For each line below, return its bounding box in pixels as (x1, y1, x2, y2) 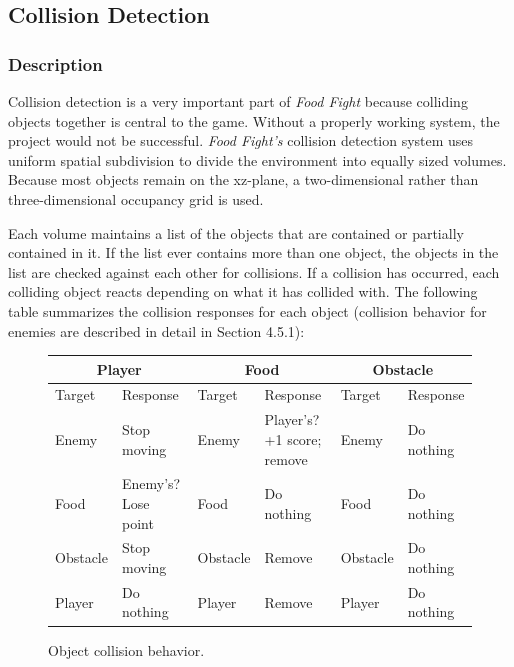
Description (8, 51, 103, 76)
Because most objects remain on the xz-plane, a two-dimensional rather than (8, 169, 479, 190)
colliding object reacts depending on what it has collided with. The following (8, 281, 478, 302)
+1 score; (264, 428, 322, 449)
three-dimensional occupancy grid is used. (8, 188, 264, 209)
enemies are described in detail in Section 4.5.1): (8, 320, 305, 341)
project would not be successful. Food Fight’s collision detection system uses (8, 130, 474, 151)
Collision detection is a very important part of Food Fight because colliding (8, 91, 468, 111)
